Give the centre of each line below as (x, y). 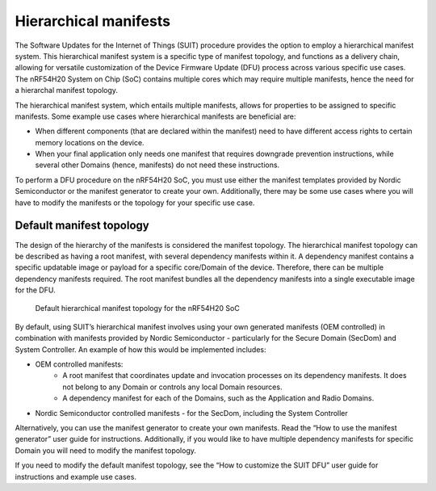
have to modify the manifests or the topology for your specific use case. (135, 203)
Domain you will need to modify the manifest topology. (106, 450)
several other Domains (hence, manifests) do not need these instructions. (157, 165)
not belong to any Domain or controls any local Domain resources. (172, 387)
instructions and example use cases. (76, 476)
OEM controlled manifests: (79, 364)
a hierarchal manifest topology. (67, 90)
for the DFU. (35, 290)
